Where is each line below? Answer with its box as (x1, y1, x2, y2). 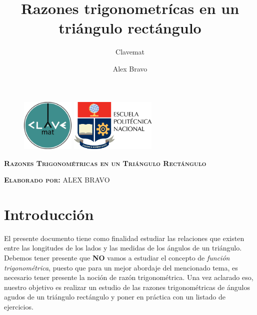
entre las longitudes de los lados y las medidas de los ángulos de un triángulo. (4, 242, 242, 253)
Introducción (4, 203, 94, 224)
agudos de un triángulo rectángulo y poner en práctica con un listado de (4, 291, 225, 302)
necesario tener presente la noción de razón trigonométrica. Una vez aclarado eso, (4, 272, 253, 282)
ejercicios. (4, 301, 33, 312)
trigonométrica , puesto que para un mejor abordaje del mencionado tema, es (4, 262, 238, 272)
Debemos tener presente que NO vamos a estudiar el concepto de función (4, 252, 230, 263)
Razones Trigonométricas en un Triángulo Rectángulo (4, 157, 206, 168)
